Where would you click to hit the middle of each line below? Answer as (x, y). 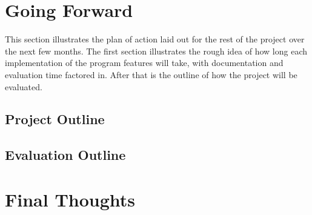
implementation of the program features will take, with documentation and (144, 63)
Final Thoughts (70, 199)
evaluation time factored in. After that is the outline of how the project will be (151, 74)
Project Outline (55, 119)
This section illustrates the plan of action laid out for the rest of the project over (155, 39)
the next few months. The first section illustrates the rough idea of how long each (156, 51)
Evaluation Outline (65, 155)
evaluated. (24, 86)
